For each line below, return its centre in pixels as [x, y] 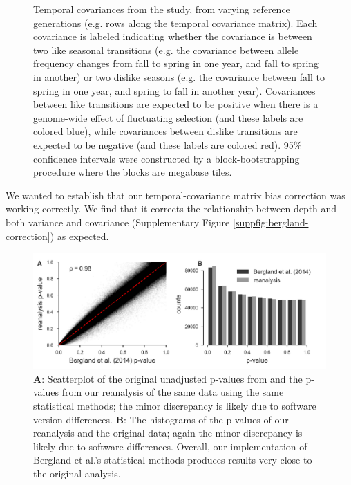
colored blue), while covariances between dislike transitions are [165, 131]
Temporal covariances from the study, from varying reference [162, 9]
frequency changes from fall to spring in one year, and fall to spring [176, 63]
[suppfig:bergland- [271, 222]
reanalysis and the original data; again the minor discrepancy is [168, 433]
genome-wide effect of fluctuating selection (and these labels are [168, 117]
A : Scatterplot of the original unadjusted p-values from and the [168, 378]
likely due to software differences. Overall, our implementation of [170, 446]
